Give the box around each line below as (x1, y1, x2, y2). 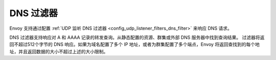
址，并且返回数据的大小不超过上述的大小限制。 (9, 48, 108, 54)
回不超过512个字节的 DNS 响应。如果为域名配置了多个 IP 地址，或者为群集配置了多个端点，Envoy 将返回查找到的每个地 (9, 41, 260, 47)
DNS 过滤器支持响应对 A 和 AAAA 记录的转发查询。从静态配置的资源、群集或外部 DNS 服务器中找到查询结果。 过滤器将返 (9, 34, 265, 40)
